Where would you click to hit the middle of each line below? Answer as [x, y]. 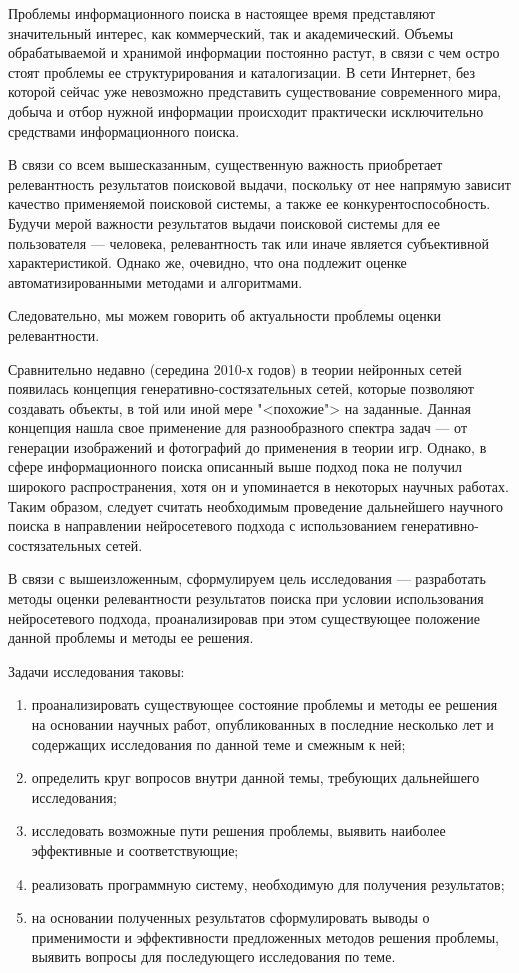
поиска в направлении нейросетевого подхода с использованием [202, 525]
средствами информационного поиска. [124, 130]
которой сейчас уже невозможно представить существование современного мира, [255, 91]
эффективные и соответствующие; [135, 849]
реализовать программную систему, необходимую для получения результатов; [268, 883]
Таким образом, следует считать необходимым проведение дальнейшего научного [256, 505]
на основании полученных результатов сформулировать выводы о [230, 917]
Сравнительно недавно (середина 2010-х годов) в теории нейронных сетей [235, 368]
